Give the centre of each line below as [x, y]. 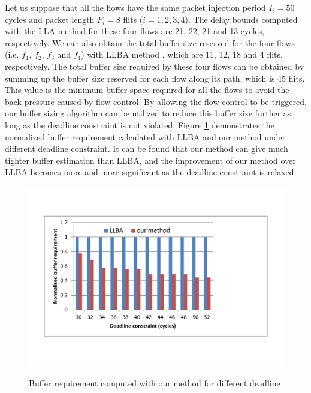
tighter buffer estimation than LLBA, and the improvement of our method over [150, 160]
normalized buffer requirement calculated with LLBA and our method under [145, 136]
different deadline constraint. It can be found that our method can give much [147, 148]
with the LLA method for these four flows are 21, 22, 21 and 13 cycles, [135, 31]
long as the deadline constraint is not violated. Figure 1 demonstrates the [140, 124]
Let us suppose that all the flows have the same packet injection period [135, 7]
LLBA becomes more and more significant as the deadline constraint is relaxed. [151, 172]
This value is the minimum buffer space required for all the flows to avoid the [147, 90]
